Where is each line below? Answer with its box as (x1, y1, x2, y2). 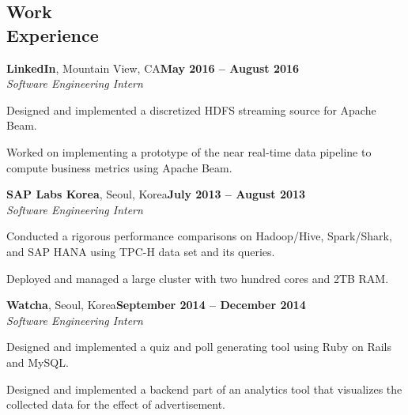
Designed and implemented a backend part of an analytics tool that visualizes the (6, 380, 402, 397)
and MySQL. (6, 353, 69, 370)
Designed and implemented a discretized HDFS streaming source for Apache (6, 101, 376, 118)
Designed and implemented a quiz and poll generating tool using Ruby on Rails (6, 338, 391, 355)
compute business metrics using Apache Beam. (6, 159, 232, 175)
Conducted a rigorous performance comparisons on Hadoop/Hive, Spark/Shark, (6, 228, 392, 244)
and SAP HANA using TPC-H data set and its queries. (6, 243, 275, 259)
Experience (6, 22, 99, 47)
